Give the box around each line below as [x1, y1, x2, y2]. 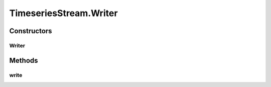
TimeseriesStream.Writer [9, 8, 118, 19]
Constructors [9, 27, 52, 35]
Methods [9, 56, 38, 65]
